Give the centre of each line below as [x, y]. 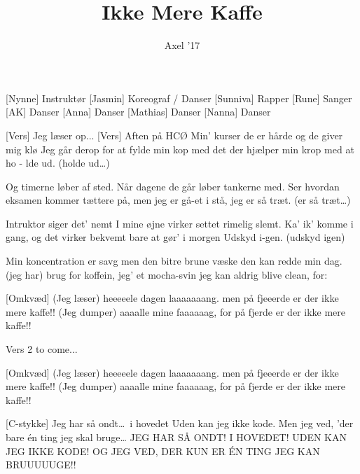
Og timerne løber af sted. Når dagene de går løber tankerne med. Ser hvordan [173, 186]
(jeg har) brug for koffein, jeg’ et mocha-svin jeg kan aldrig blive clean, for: [167, 274]
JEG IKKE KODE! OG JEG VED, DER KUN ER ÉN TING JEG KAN [163, 451]
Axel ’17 [182, 45]
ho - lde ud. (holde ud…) [58, 163]
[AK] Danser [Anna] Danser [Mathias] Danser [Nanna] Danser [138, 112]
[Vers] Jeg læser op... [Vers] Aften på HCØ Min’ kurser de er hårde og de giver [174, 135]
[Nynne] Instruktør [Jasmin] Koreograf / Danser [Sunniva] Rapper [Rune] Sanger [179, 98]
